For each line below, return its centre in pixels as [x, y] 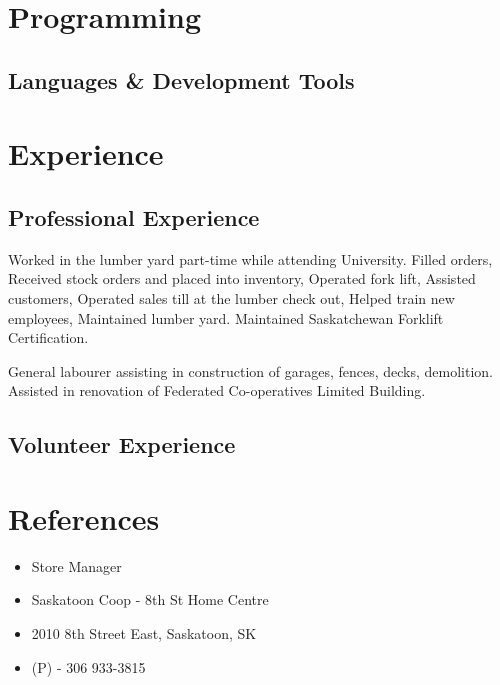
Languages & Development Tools [181, 79]
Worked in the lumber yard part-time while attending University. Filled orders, [250, 258]
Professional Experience [134, 216]
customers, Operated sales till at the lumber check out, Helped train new [231, 297]
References [84, 517]
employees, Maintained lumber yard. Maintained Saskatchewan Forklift [226, 317]
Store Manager [76, 565]
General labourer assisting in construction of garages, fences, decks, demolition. [250, 370]
